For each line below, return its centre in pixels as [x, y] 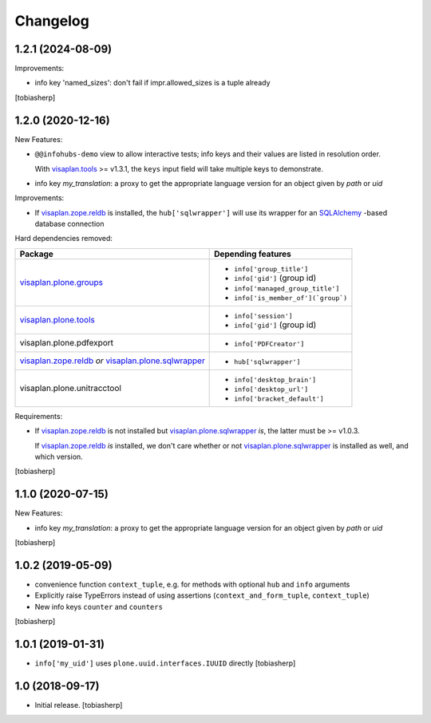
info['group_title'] [271, 269]
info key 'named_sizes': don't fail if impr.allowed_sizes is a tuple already [152, 83]
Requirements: [39, 416]
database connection [69, 224]
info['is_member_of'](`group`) [291, 298]
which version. [59, 457]
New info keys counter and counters [99, 606]
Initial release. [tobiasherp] [79, 705]
